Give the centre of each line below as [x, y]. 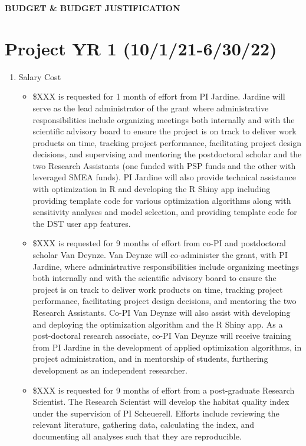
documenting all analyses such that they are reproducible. [137, 436]
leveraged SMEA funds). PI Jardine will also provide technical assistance [164, 177]
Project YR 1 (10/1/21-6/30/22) [141, 48]
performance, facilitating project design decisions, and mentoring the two [164, 301]
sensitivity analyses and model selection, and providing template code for [165, 212]
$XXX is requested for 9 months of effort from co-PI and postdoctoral [159, 243]
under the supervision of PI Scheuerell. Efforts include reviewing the [156, 413]
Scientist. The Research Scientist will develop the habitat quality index [161, 402]
